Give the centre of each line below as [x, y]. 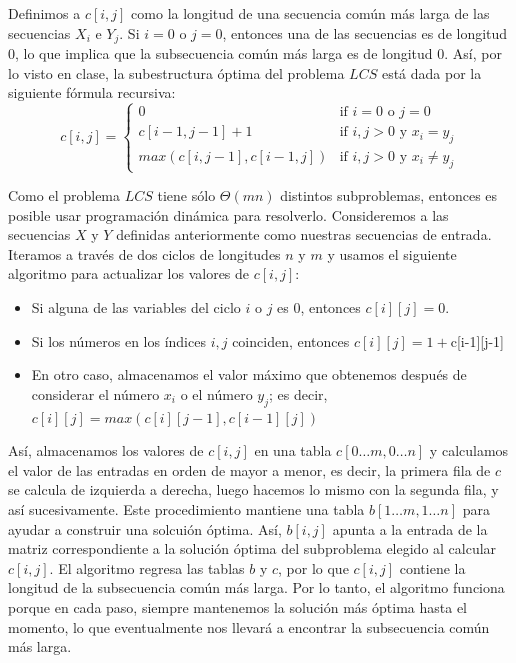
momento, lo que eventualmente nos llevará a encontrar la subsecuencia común [249, 626]
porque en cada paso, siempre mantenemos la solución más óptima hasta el [237, 606]
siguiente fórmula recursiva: [92, 92]
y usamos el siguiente [392, 253]
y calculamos [469, 450]
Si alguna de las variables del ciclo [136, 306]
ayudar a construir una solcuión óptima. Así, [145, 528]
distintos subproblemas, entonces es [389, 195]
